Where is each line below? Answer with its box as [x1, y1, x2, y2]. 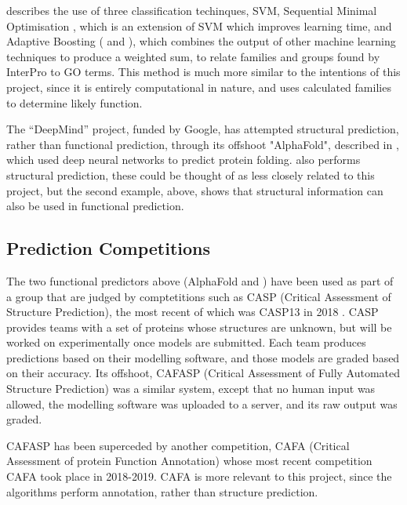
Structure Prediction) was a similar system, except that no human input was [6, 380, 376, 397]
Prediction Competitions [6, 236, 210, 260]
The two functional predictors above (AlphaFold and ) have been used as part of [6, 272, 394, 289]
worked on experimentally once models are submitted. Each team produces [6, 334, 366, 351]
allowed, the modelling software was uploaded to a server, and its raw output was [6, 395, 398, 412]
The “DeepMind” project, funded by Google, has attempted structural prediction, [6, 121, 399, 137]
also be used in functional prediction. [6, 198, 184, 214]
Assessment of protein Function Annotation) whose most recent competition [6, 452, 372, 469]
